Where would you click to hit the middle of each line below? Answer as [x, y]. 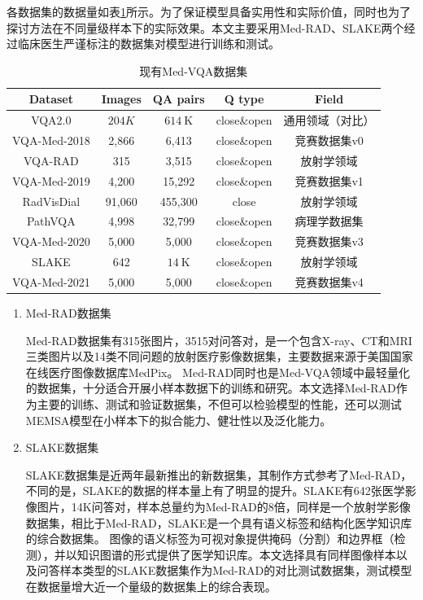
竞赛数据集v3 [329, 241]
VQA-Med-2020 [51, 241]
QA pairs [179, 99]
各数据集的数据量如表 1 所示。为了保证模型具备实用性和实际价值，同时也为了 [209, 11]
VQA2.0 [51, 120]
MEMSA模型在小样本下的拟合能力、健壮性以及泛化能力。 [179, 420]
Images [121, 99]
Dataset [51, 99]
